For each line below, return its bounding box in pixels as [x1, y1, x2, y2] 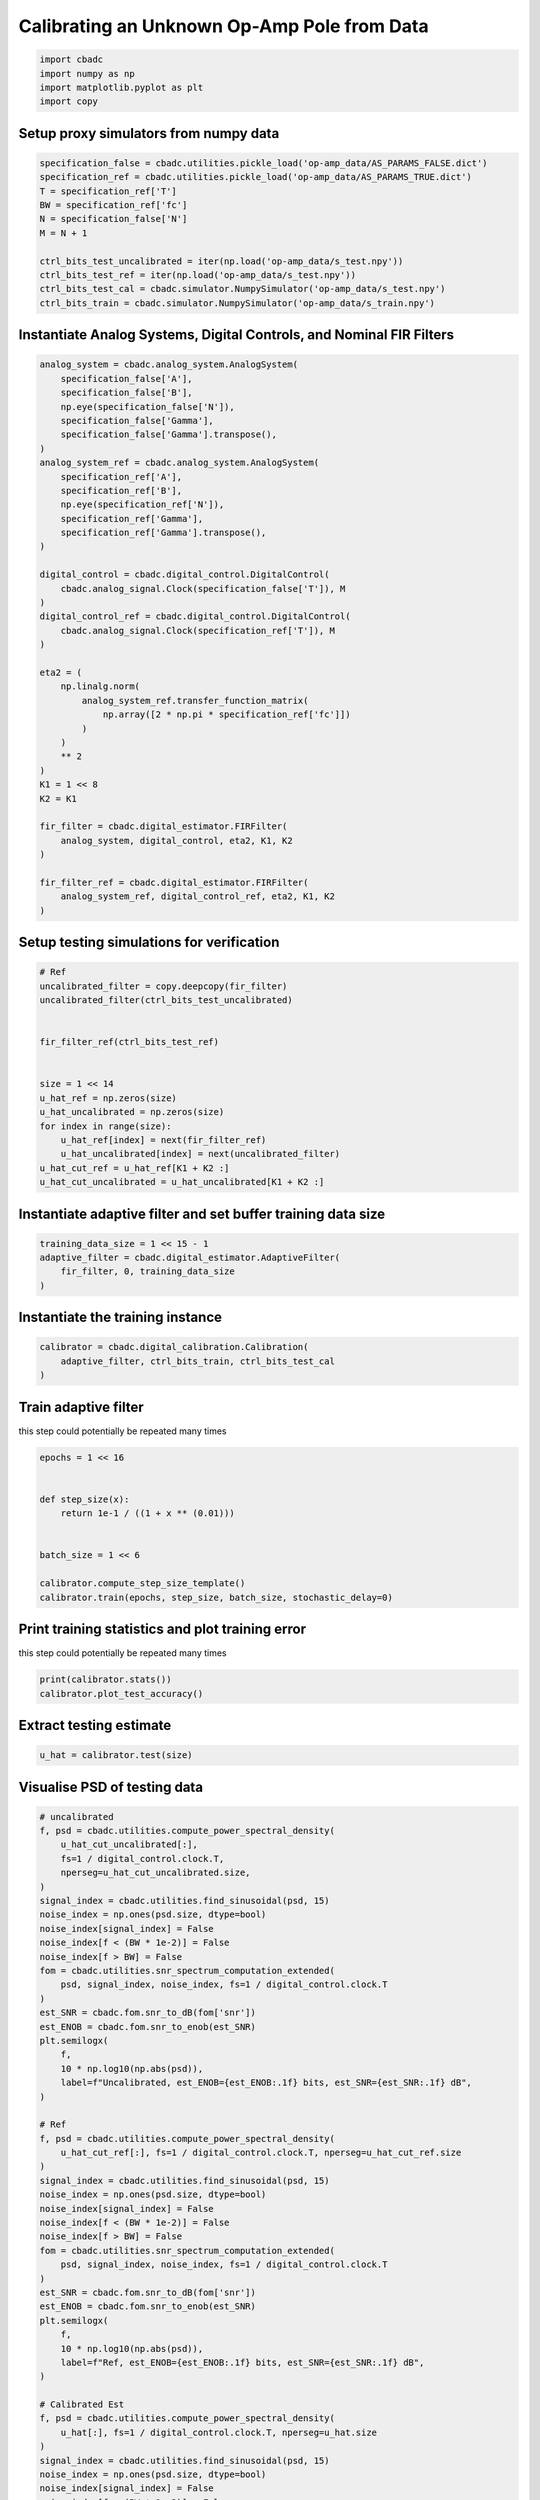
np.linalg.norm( [60, 681, 140, 692]
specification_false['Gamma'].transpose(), [60, 429, 277, 440]
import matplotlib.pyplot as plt [39, 81, 204, 93]
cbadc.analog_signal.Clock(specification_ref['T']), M [60, 625, 335, 636]
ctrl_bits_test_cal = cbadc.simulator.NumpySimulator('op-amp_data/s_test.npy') [39, 283, 446, 295]
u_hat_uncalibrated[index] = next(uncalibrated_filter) [60, 1148, 341, 1160]
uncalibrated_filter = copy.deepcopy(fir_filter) [39, 980, 288, 992]
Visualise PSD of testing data [18, 1778, 204, 1795]
